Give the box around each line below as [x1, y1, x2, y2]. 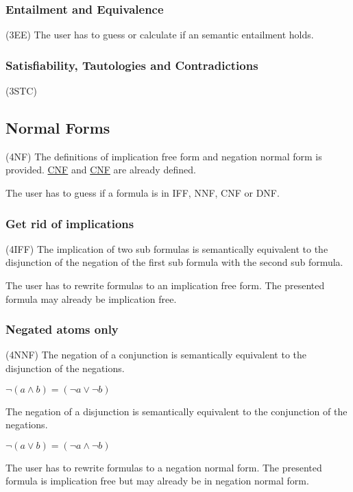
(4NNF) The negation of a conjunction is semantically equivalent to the [5, 347, 307, 362]
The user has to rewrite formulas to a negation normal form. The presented [5, 460, 322, 474]
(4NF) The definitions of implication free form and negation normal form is [5, 149, 322, 163]
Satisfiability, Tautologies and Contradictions [5, 56, 258, 73]
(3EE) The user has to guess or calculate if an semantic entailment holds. [5, 27, 314, 42]
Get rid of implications [5, 214, 134, 232]
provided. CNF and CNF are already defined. [5, 162, 196, 177]
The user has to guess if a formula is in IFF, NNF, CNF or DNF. [5, 186, 280, 200]
